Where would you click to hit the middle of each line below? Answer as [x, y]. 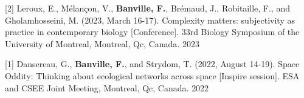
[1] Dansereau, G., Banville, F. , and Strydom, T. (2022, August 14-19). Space [152, 64]
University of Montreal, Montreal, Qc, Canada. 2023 [102, 43]
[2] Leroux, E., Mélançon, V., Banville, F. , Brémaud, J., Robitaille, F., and [147, 8]
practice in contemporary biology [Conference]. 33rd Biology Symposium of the [152, 32]
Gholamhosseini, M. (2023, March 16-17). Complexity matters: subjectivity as [150, 20]
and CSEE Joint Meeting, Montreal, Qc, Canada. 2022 [107, 87]
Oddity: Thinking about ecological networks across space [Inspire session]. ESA [152, 75]
